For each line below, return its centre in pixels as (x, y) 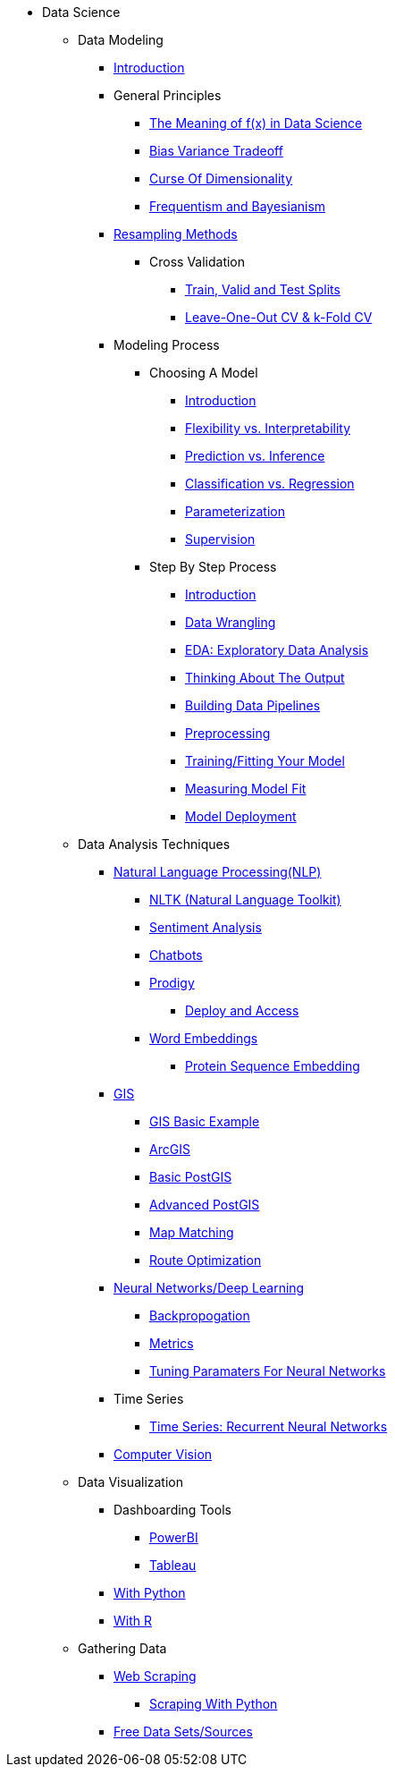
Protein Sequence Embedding (273, 1066)
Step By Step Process (213, 567)
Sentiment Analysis (206, 927)
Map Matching (192, 1232)
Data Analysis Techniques (154, 844)
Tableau (173, 1565)
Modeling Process (167, 345)
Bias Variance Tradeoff (216, 151)
